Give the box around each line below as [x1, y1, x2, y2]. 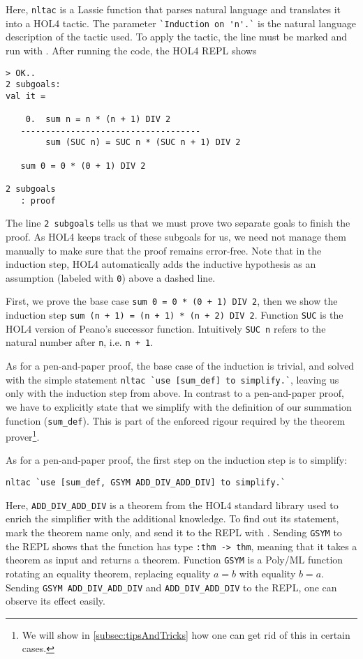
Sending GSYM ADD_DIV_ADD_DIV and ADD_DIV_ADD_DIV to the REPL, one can [6, 580, 337, 594]
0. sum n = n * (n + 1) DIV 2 [25, 114, 171, 125]
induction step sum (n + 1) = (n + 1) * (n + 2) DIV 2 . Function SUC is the [6, 308, 343, 322]
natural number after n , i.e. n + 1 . [6, 335, 154, 349]
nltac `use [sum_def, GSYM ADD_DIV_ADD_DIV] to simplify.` [6, 478, 286, 488]
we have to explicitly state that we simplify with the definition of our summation [6, 399, 352, 414]
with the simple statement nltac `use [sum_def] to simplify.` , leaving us [6, 372, 339, 386]
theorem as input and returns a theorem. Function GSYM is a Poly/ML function [6, 552, 343, 567]
